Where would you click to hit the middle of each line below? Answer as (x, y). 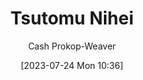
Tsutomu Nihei (72, 18)
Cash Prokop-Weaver (72, 46)
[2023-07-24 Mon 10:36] (72, 65)
